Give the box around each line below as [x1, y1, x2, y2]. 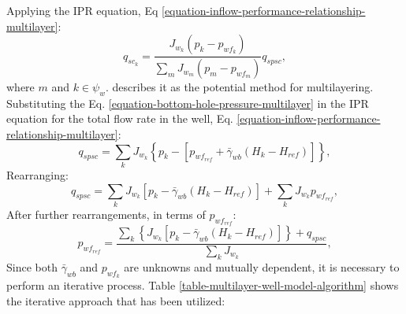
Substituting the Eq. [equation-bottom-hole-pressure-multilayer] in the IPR [6, 94, 369, 111]
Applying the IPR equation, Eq [6, 2, 158, 18]
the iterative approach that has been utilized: [6, 292, 225, 308]
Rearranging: [6, 166, 69, 183]
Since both [6, 258, 58, 275]
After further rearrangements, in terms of [6, 205, 206, 222]
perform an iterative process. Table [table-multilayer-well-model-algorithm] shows [6, 276, 399, 293]
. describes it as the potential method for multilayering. [106, 79, 374, 95]
